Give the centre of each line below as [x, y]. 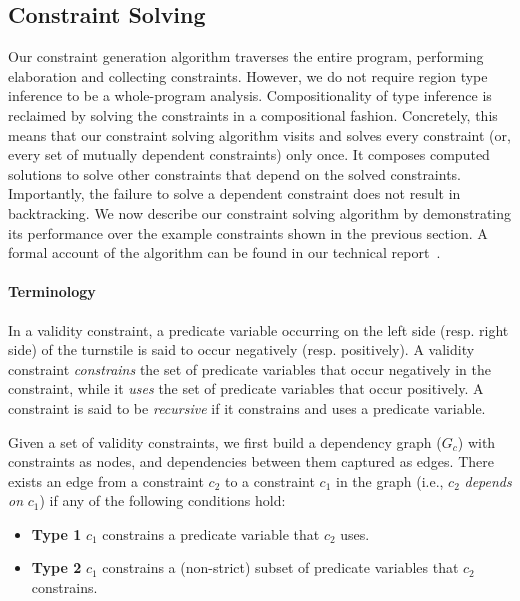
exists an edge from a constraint [106, 480]
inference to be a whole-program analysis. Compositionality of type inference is [250, 95]
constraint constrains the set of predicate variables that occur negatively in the [249, 368]
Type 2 [56, 567]
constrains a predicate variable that [211, 533]
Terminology [52, 291]
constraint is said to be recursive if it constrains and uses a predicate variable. [247, 407]
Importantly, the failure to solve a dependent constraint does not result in [234, 193]
